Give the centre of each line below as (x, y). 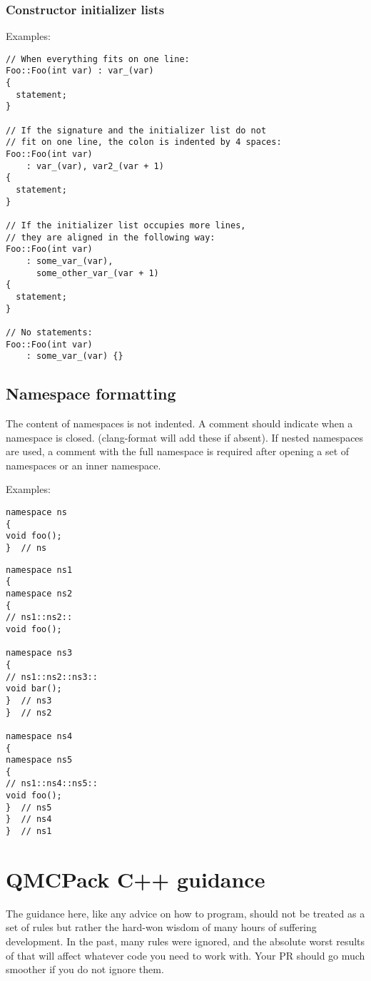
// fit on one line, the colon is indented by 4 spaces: (144, 142)
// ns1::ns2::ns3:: (52, 677)
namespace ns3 (39, 653)
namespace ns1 (39, 570)
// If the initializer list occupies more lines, (126, 225)
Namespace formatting (91, 393)
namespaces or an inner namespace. (83, 465)
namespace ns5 (39, 760)
